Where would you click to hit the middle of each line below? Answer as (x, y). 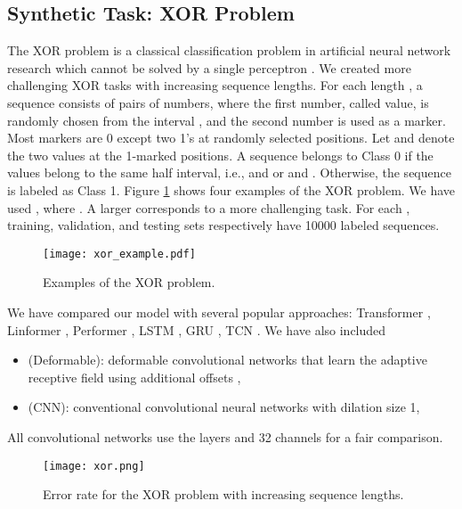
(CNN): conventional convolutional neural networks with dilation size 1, (224, 407)
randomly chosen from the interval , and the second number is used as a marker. (227, 120)
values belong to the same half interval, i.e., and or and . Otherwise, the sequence (229, 172)
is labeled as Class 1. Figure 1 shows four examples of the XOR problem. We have (231, 189)
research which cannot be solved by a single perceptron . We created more (209, 67)
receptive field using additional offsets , (134, 377)
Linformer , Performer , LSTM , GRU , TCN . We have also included (197, 329)
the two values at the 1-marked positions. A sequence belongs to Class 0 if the (220, 155)
